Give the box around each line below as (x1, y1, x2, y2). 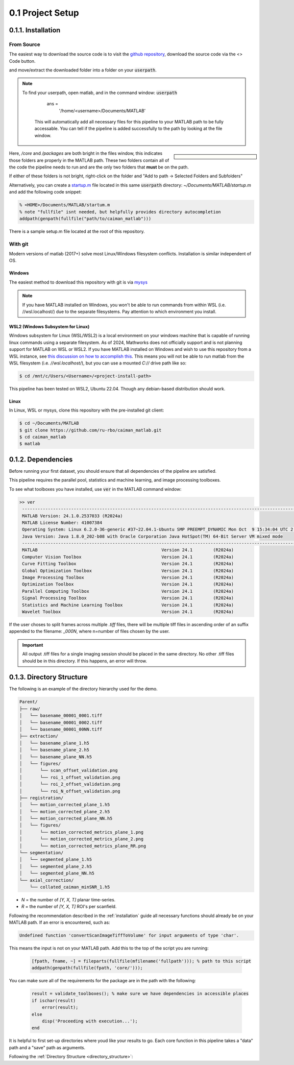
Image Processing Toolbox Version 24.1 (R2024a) (22, 575, 234, 581)
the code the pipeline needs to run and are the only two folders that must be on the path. (9, 164, 189, 170)
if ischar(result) (31, 997, 76, 1003)
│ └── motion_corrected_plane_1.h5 (19, 802, 110, 808)
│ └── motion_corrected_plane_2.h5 (19, 809, 110, 814)
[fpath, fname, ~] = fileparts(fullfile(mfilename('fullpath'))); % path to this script (31, 958, 252, 964)
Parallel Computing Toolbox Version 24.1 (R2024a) (22, 588, 234, 594)
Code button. (9, 58, 36, 64)
